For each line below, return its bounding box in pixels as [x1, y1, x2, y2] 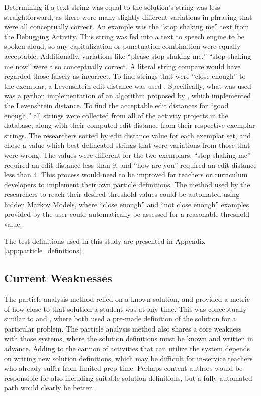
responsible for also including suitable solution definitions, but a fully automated [4, 372, 252, 383]
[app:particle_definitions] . [4, 245, 83, 256]
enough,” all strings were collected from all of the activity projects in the [4, 110, 228, 120]
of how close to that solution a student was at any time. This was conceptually [4, 303, 247, 314]
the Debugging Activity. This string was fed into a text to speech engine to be [4, 31, 245, 41]
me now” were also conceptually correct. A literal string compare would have [4, 60, 241, 71]
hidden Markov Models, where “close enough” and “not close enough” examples [4, 199, 249, 209]
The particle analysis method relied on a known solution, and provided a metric [4, 294, 250, 304]
